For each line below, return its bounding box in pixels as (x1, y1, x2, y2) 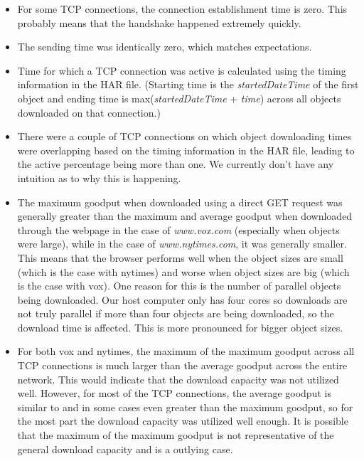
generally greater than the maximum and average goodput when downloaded (17, 208, 353, 223)
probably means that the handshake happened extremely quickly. (17, 15, 301, 30)
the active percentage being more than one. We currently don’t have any (17, 157, 334, 171)
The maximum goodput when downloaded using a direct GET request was (17, 194, 343, 209)
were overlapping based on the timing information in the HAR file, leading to (17, 142, 355, 157)
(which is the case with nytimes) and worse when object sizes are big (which (17, 264, 350, 279)
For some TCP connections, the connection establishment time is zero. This (17, 1, 348, 16)
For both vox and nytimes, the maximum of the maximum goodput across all (17, 344, 355, 359)
